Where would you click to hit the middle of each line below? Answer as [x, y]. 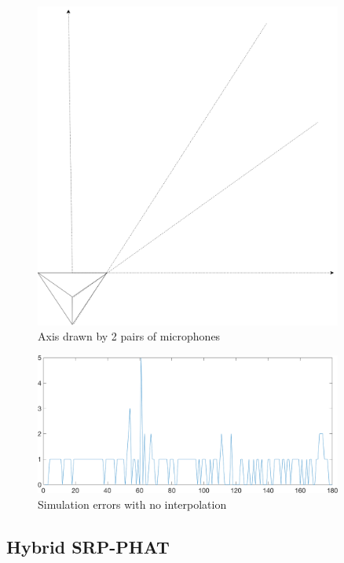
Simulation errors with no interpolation [132, 504]
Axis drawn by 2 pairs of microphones [129, 336]
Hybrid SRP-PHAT [88, 547]
